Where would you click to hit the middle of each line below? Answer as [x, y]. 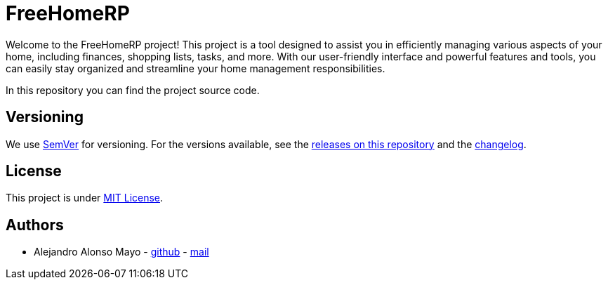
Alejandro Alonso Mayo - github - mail [121, 252]
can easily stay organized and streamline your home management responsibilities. [196, 68]
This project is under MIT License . [85, 198]
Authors [35, 225]
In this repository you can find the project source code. [133, 90]
